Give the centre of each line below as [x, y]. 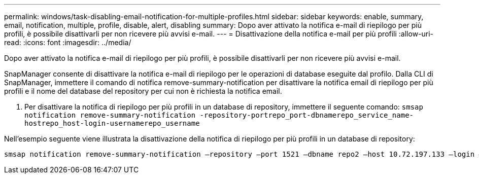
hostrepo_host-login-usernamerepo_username [112, 123]
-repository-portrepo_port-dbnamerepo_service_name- [307, 115]
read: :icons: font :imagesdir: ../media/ [68, 42]
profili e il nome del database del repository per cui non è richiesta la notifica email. [143, 91]
